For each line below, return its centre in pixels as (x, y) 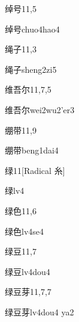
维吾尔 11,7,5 (28, 89)
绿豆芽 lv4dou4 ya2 (39, 311)
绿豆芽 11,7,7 (28, 292)
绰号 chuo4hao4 (32, 29)
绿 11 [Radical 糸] (35, 170)
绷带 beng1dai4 (32, 150)
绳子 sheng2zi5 (31, 69)
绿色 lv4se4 (25, 231)
